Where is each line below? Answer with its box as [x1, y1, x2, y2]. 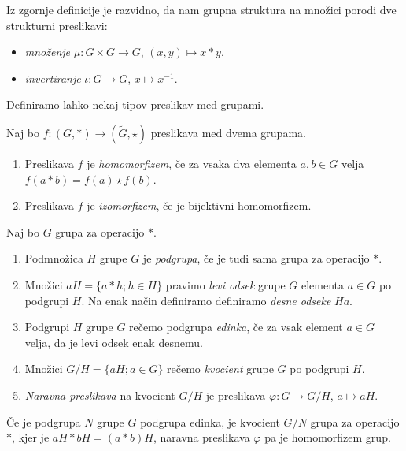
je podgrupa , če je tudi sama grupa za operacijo [142, 250, 370, 266]
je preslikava [205, 386, 266, 403]
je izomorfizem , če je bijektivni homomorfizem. [87, 197, 312, 214]
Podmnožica [24, 250, 83, 266]
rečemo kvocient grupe [167, 360, 274, 377]
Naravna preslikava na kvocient [24, 386, 175, 403]
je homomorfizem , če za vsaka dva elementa [87, 155, 297, 171]
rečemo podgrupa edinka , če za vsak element [129, 319, 343, 335]
